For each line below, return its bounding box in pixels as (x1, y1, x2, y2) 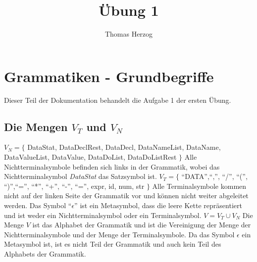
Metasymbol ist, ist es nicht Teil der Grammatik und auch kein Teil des (4, 239, 221, 249)
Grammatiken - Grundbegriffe (4, 66, 214, 86)
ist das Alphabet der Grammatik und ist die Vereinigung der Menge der (32, 219, 251, 230)
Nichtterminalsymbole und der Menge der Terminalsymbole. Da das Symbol (4, 229, 235, 239)
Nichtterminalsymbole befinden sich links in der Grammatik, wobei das (4, 161, 220, 172)
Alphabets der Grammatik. (4, 248, 86, 259)
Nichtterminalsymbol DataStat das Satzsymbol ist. (4, 171, 157, 181)
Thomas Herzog (104, 29, 153, 39)
